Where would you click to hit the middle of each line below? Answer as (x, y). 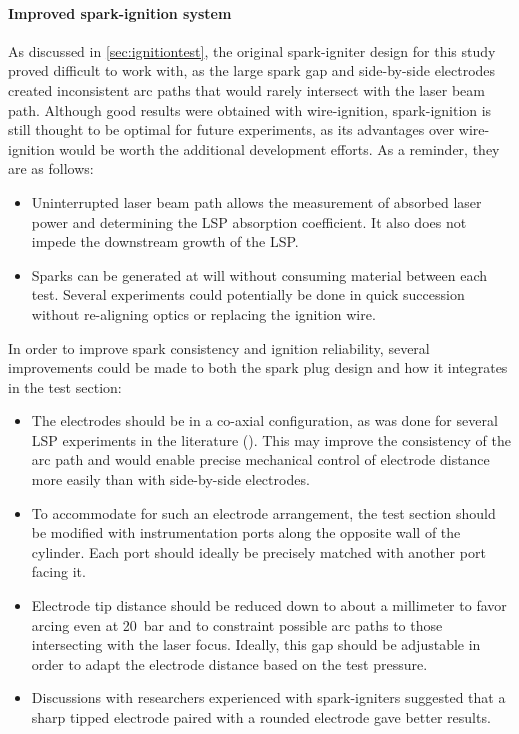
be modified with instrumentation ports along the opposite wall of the (246, 532)
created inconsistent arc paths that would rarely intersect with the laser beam (246, 89)
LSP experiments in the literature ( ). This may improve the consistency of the (271, 439)
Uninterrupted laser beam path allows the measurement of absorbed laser (256, 201)
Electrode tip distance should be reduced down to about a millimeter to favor (269, 605)
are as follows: (51, 168)
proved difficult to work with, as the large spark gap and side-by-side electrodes (252, 70)
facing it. (58, 571)
